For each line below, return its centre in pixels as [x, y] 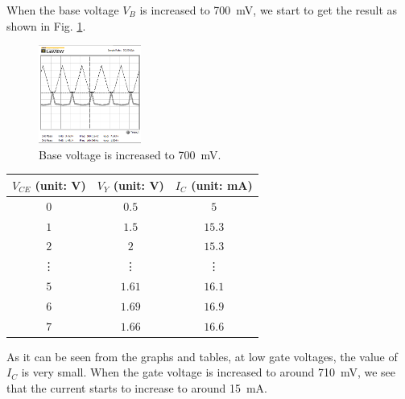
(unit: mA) [222, 185]
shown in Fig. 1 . [46, 25]
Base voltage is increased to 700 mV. [130, 154]
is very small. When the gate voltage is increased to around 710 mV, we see [209, 372]
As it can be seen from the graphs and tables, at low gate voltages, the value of [202, 356]
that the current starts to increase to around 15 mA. [137, 388]
